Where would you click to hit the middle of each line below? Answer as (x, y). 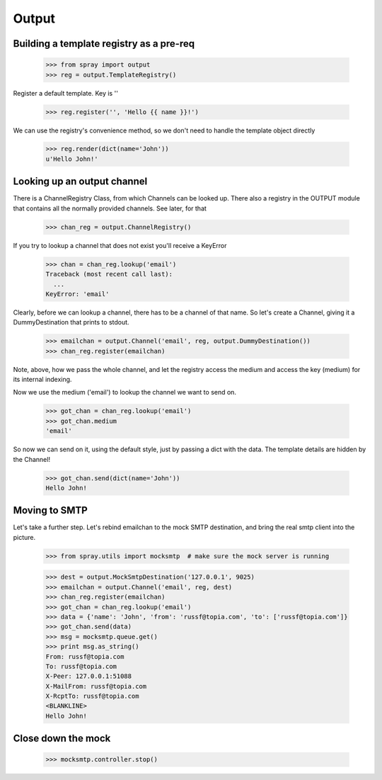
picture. (24, 537)
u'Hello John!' (72, 159)
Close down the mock (62, 739)
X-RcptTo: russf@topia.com (92, 696)
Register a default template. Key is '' (65, 93)
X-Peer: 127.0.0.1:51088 (89, 676)
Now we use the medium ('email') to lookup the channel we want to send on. (125, 392)
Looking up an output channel (80, 182)
